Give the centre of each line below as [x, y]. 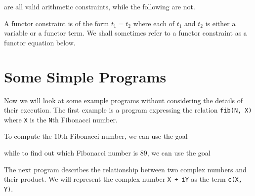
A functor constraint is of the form [57, 23]
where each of [154, 23]
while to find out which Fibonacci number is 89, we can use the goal [107, 153]
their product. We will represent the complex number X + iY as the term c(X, [123, 179]
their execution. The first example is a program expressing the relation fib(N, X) [128, 110]
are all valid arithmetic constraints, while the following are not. [100, 6]
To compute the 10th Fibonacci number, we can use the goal [96, 136]
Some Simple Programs [85, 76]
